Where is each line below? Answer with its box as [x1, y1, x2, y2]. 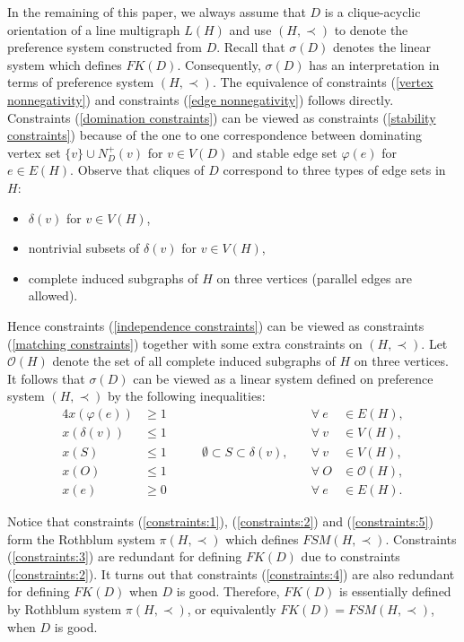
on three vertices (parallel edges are [216, 268, 412, 287]
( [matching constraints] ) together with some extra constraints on [7, 334, 363, 352]
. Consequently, [177, 55, 261, 74]
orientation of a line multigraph [7, 20, 180, 39]
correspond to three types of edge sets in [223, 160, 446, 179]
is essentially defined [338, 582, 451, 601]
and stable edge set [232, 143, 337, 161]
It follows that [7, 369, 85, 387]
